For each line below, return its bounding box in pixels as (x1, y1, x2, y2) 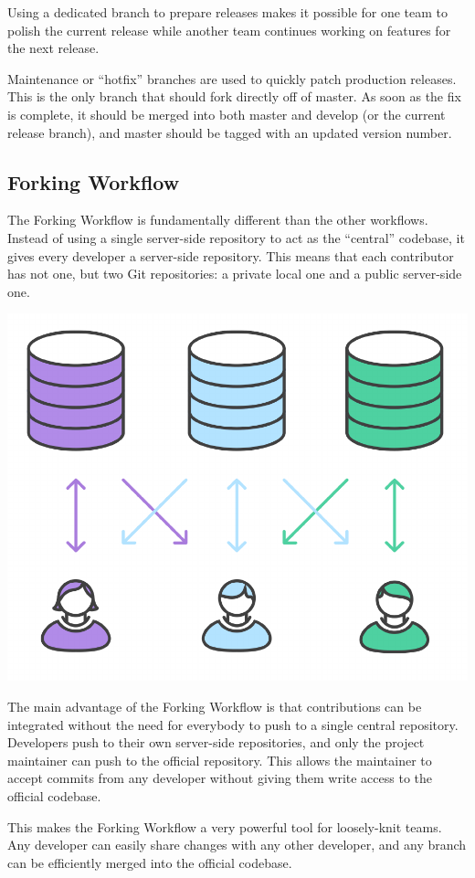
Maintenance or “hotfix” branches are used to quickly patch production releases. (7, 69, 457, 88)
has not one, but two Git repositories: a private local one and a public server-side (7, 264, 462, 283)
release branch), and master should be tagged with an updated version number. (7, 122, 452, 142)
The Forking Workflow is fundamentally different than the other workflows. (7, 210, 428, 229)
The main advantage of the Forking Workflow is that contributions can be (7, 696, 422, 715)
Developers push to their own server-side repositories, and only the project (7, 733, 425, 752)
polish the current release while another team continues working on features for (7, 20, 451, 39)
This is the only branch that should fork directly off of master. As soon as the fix (7, 87, 461, 106)
